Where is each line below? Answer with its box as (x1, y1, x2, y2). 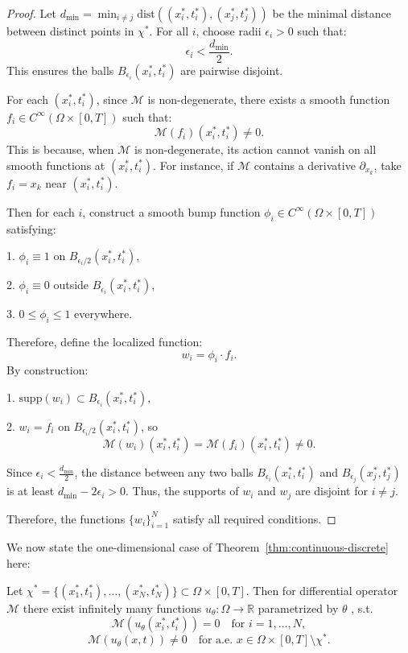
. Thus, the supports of (125, 482, 239, 499)
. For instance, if (153, 156, 234, 173)
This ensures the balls (6, 61, 114, 78)
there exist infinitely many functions (23, 599, 202, 616)
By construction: (6, 362, 89, 378)
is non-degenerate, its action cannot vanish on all (134, 141, 377, 158)
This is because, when (6, 141, 114, 158)
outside (53, 276, 89, 293)
